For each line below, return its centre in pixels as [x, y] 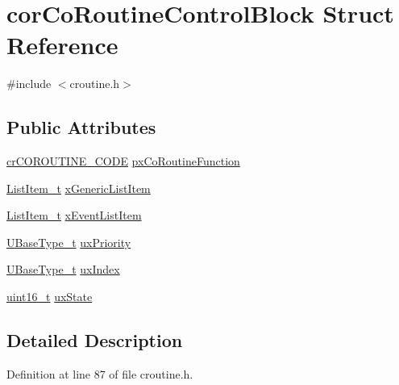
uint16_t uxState [50, 297]
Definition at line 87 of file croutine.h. [100, 373]
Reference [62, 45]
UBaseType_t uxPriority [69, 242]
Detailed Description [95, 340]
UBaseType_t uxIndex [63, 269]
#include [29, 84]
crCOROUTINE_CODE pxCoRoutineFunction [123, 161]
